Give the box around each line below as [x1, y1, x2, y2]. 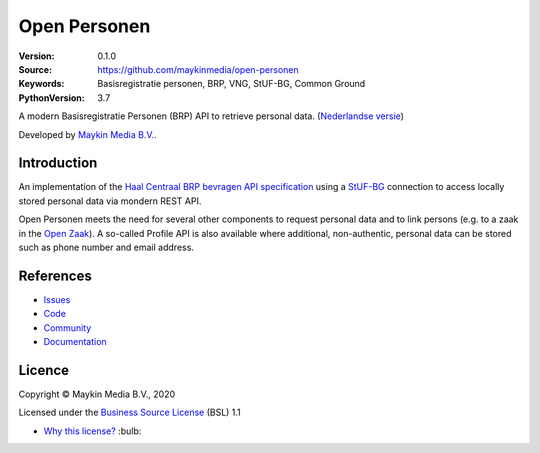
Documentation [43, 336, 107, 348]
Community [43, 321, 92, 334]
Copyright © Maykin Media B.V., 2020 [18, 388, 176, 400]
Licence [18, 361, 70, 379]
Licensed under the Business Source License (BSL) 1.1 [18, 406, 242, 419]
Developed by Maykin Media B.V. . [18, 128, 157, 140]
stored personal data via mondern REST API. [18, 195, 202, 207]
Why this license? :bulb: [43, 425, 142, 437]
